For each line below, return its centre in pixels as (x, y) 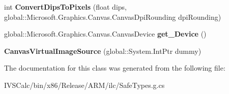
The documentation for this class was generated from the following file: (115, 68)
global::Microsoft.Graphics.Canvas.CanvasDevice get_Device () (105, 34)
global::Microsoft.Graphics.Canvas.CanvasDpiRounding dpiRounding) (113, 17)
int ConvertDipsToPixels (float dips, (65, 7)
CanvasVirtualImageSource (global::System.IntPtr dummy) (103, 51)
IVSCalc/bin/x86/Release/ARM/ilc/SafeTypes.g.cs (84, 85)
